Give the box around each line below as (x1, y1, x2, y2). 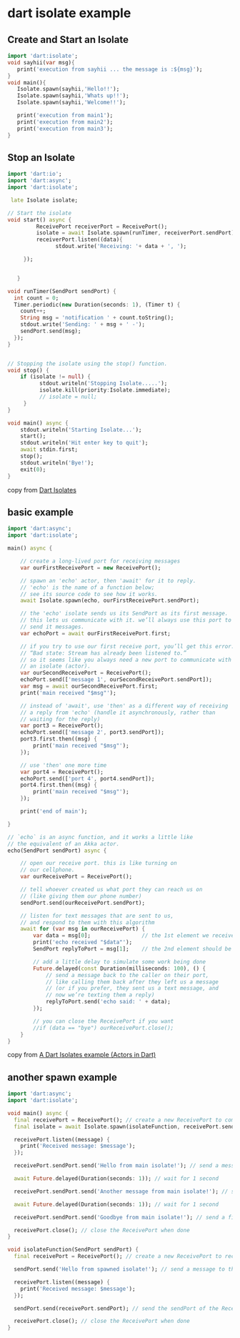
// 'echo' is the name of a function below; (20, 584, 155, 591)
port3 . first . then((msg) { (20, 735, 98, 743)
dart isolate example (7, 5, 131, 21)
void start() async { (7, 216, 72, 223)
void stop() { (7, 367, 50, 374)
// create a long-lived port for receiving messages (20, 557, 181, 565)
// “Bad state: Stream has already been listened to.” (20, 649, 187, 657)
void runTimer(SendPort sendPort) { (7, 287, 116, 294)
